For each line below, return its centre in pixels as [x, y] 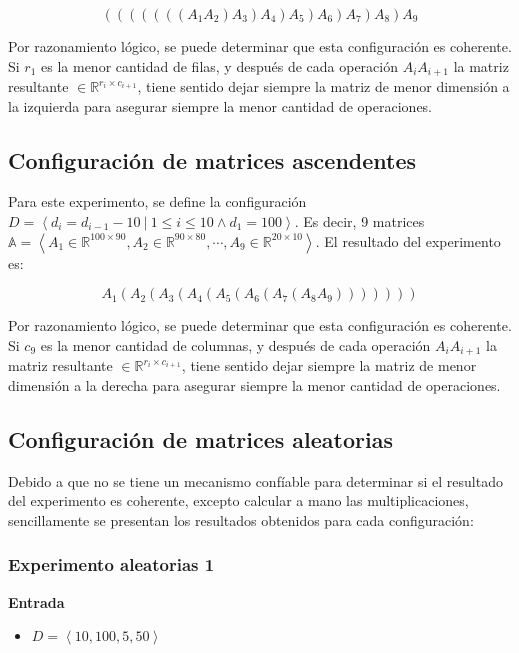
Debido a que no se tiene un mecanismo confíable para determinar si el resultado [255, 480]
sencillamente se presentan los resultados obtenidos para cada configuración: [241, 519]
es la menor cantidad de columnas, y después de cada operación [235, 344]
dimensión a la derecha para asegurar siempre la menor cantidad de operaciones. [254, 384]
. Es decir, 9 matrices [359, 221]
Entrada [36, 601]
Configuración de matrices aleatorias [200, 438]
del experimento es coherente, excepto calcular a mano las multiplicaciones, [238, 500]
